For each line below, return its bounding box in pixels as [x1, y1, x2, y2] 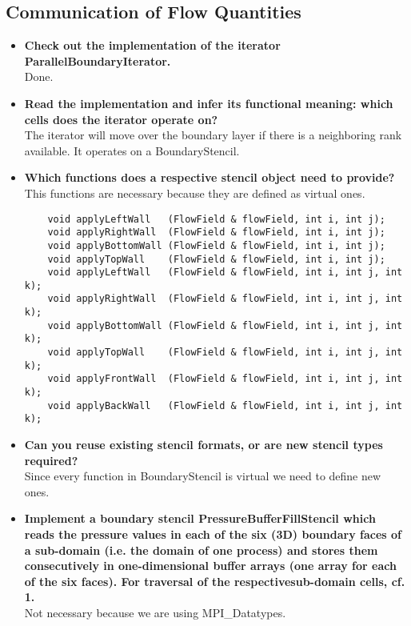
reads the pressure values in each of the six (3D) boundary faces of [24, 526, 401, 543]
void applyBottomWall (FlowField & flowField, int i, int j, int [47, 319, 403, 331]
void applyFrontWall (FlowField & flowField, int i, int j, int [47, 373, 403, 385]
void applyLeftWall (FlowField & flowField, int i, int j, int [47, 267, 403, 279]
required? [24, 451, 78, 468]
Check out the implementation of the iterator [24, 37, 281, 54]
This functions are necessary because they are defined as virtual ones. [24, 184, 365, 201]
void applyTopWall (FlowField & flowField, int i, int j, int [47, 347, 403, 359]
